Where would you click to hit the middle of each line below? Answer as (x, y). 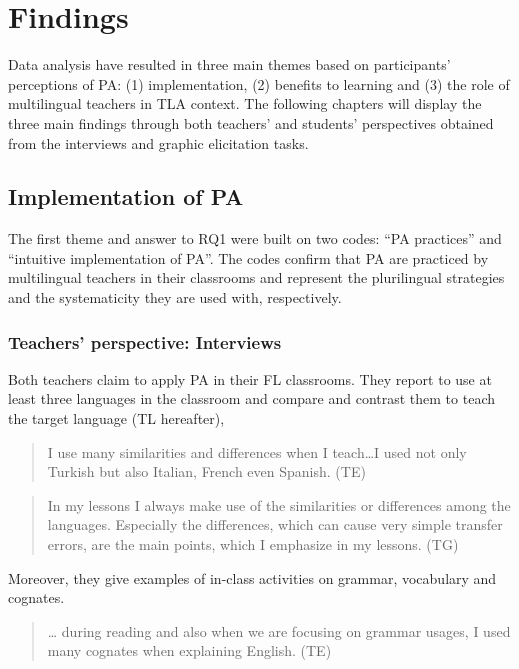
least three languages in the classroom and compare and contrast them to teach (251, 398)
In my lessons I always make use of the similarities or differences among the (279, 504)
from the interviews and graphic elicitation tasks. (158, 142)
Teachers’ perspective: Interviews (145, 341)
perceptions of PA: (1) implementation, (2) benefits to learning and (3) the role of (259, 83)
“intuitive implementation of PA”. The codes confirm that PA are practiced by (248, 257)
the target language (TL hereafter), (116, 418)
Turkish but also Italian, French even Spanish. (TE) (206, 471)
